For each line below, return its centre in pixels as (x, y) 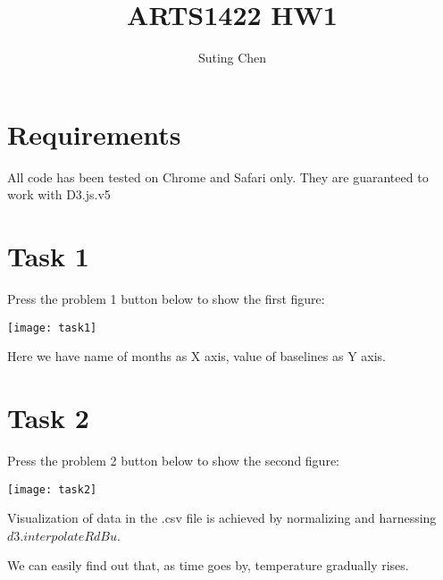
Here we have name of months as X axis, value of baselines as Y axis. (196, 356)
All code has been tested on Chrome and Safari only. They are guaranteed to (218, 177)
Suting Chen (232, 58)
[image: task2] (52, 489)
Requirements (94, 134)
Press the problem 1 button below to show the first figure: (166, 298)
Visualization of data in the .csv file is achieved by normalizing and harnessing (222, 518)
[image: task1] (52, 328)
